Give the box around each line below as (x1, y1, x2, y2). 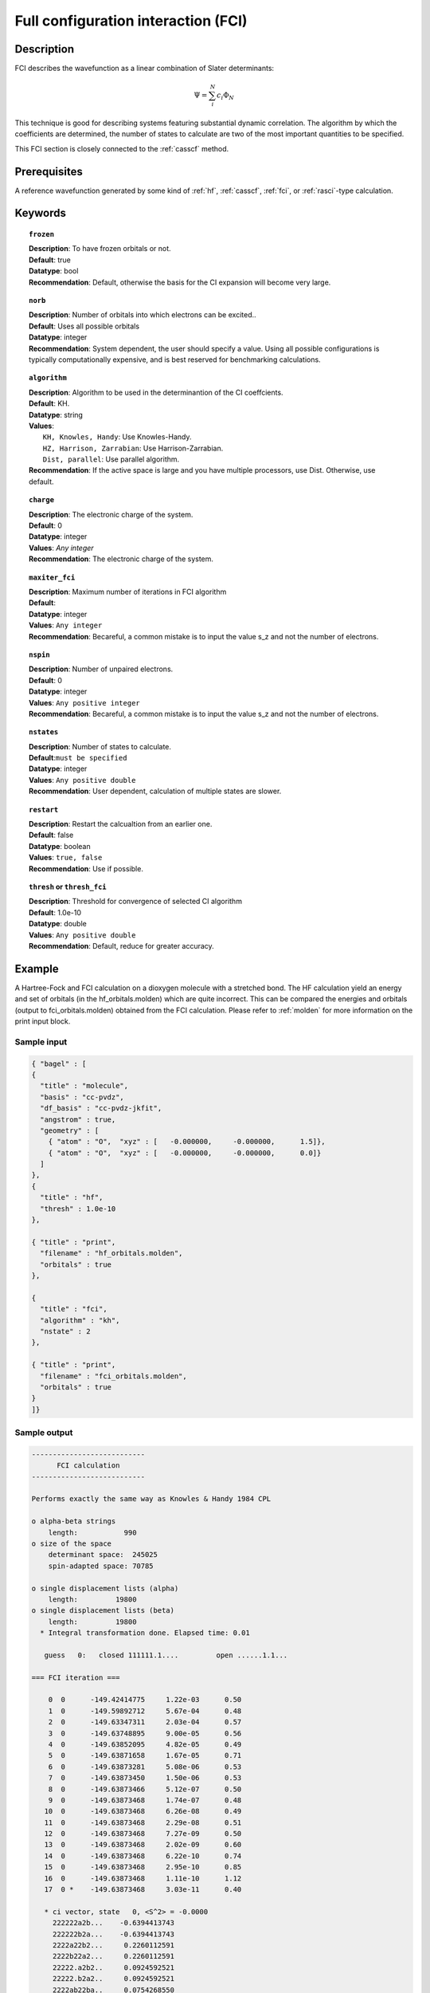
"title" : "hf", (40, 1193, 104, 1202)
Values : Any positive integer (29, 698, 141, 707)
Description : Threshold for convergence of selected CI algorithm (29, 897, 243, 906)
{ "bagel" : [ (31, 1059, 87, 1068)
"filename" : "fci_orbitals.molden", (40, 1371, 187, 1381)
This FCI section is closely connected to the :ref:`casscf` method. (14, 143, 229, 153)
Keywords (14, 206, 67, 220)
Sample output (14, 1427, 73, 1438)
